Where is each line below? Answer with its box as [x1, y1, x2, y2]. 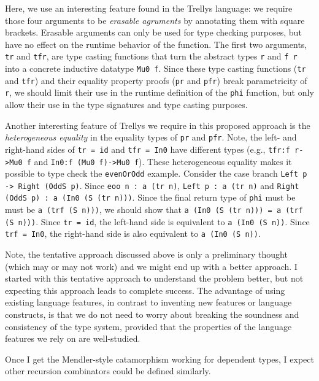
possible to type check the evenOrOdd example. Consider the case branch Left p [5, 167, 307, 180]
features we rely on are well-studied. [5, 332, 140, 345]
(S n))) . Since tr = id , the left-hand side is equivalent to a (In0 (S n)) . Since [5, 215, 310, 228]
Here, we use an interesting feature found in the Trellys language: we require [5, 2, 293, 14]
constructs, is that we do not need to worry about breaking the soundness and [5, 308, 299, 321]
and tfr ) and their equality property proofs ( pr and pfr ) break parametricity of [5, 74, 307, 87]
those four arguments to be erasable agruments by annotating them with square [5, 13, 305, 26]
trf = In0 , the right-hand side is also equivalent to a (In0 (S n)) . [5, 227, 261, 240]
